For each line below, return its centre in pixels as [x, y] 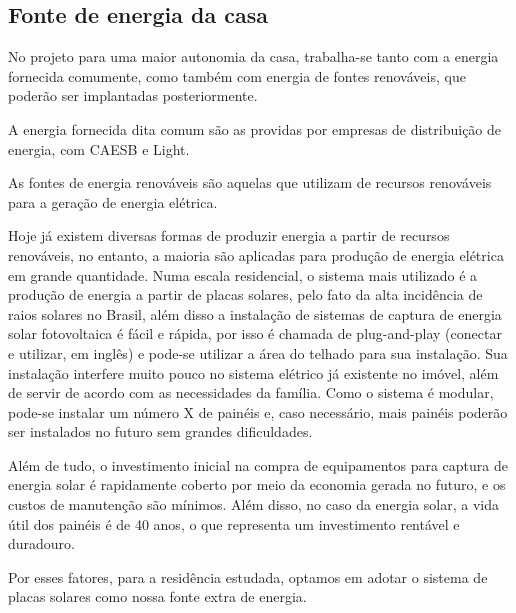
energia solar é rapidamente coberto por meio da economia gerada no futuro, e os [257, 484]
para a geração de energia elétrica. [113, 201]
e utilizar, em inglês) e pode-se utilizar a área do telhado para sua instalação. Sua [258, 352]
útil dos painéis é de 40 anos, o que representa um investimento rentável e [234, 523]
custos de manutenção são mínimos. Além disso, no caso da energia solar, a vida [254, 504]
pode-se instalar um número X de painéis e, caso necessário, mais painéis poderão [258, 411]
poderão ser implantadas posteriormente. [133, 95]
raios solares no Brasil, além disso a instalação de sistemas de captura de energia [255, 313]
